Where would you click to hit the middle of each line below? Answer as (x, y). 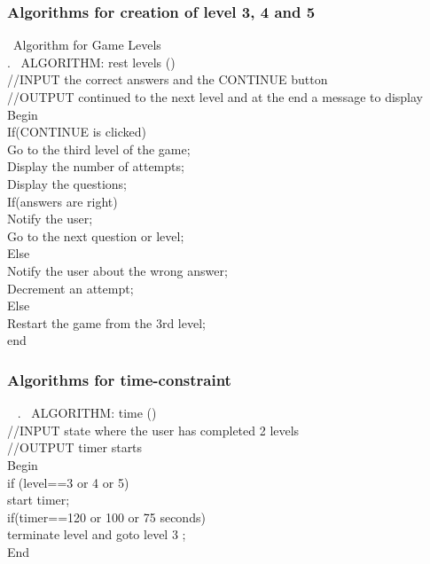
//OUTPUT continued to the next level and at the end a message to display (215, 97)
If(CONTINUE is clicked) (77, 132)
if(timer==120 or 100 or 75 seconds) (106, 517)
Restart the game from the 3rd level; (106, 322)
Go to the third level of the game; (99, 149)
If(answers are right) (63, 201)
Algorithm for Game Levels (87, 45)
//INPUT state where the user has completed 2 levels (153, 430)
